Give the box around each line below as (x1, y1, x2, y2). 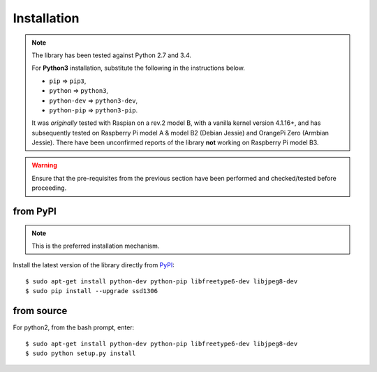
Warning (31, 161, 57, 170)
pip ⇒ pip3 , (49, 77, 87, 85)
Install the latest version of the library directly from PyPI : (13, 261, 175, 269)
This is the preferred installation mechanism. (31, 241, 160, 251)
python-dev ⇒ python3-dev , (49, 96, 138, 105)
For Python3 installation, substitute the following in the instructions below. (31, 64, 246, 73)
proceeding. (31, 184, 67, 192)
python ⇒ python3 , (49, 87, 108, 95)
